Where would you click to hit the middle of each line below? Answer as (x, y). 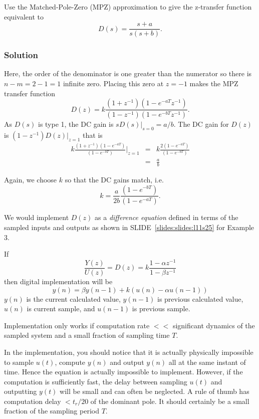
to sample (19, 362)
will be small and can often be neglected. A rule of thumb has (155, 391)
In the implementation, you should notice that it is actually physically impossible (129, 352)
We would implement (37, 217)
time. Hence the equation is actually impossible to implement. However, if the (123, 372)
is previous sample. (161, 308)
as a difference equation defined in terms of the (167, 217)
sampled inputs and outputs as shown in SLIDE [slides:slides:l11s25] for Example (129, 227)
